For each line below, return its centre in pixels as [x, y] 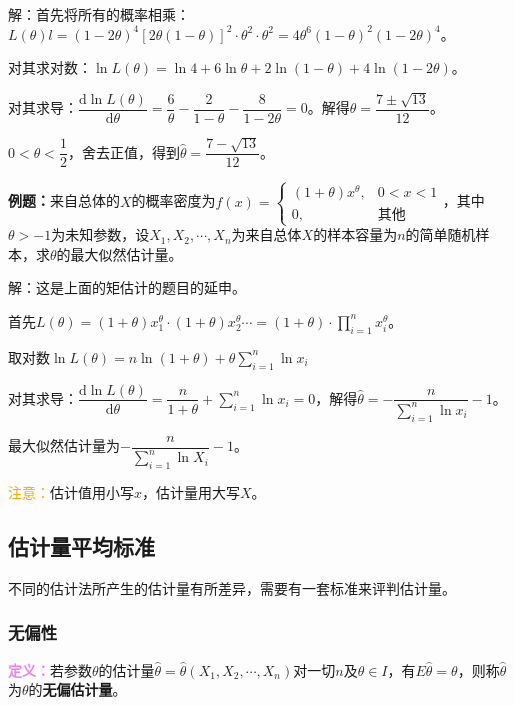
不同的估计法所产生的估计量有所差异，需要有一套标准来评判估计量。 [232, 587]
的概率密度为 [173, 200]
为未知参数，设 [100, 234]
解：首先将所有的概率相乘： [99, 14]
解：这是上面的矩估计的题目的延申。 [127, 287]
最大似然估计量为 [64, 445]
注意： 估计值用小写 [71, 491]
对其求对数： [50, 67]
